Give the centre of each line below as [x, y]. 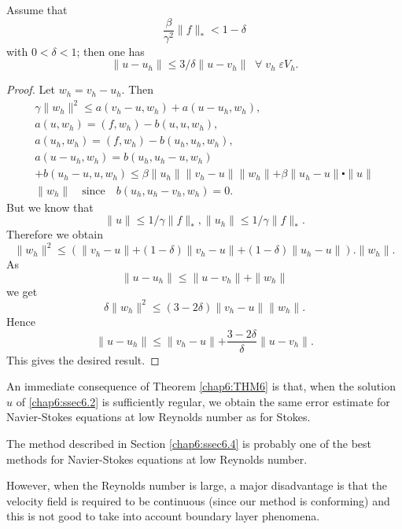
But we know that [50, 207]
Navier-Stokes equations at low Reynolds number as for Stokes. [159, 417]
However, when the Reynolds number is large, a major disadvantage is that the [197, 485]
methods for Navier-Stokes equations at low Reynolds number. [157, 459]
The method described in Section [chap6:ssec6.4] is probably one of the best [189, 443]
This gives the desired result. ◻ [83, 359]
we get [22, 291]
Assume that [37, 9]
